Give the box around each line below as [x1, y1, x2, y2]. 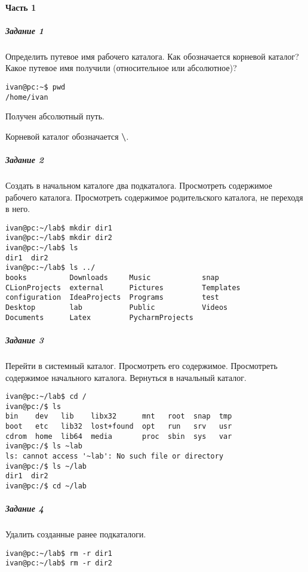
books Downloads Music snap [5, 273, 219, 282]
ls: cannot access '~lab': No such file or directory [5, 452, 224, 461]
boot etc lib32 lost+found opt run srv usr [5, 422, 232, 431]
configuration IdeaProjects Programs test [5, 293, 219, 302]
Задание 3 [5, 333, 44, 346]
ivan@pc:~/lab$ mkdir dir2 [5, 233, 112, 242]
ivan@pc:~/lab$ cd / [5, 392, 87, 401]
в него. [5, 202, 30, 215]
